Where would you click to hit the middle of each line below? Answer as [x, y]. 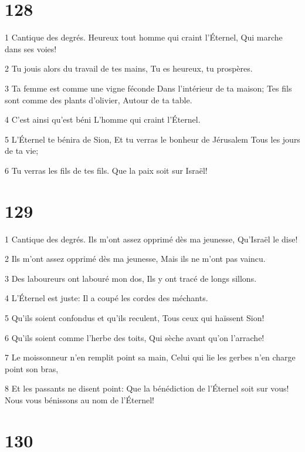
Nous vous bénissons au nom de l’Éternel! [79, 399]
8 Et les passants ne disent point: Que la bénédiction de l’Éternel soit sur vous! [147, 388]
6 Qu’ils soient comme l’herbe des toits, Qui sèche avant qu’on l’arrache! [135, 337]
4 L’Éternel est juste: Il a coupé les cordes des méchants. [106, 298]
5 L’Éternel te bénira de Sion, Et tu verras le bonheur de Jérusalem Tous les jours [152, 139]
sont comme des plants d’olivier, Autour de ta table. [99, 99]
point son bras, [32, 368]
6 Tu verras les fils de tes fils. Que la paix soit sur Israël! [106, 170]
